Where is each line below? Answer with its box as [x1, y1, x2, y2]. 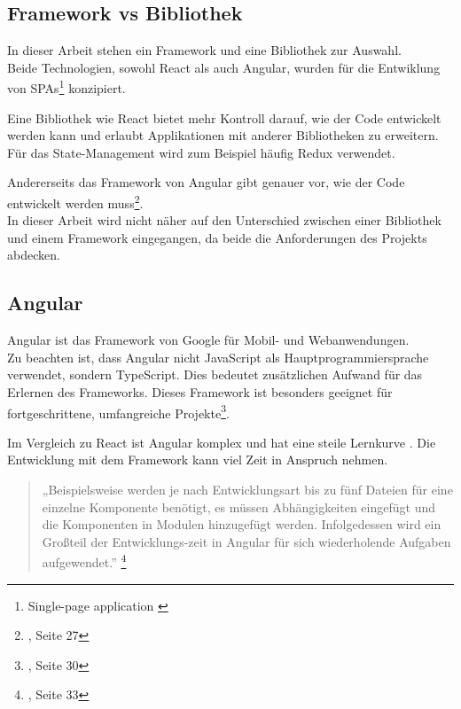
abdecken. [7, 245, 60, 264]
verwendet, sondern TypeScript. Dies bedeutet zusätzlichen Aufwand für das [7, 365, 423, 384]
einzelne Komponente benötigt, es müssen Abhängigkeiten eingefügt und [42, 497, 435, 516]
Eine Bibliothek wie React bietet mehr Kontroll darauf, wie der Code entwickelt [7, 108, 441, 127]
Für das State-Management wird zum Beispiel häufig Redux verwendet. [7, 143, 395, 161]
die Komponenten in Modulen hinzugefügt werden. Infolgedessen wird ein [42, 515, 441, 534]
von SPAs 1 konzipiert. [7, 76, 126, 97]
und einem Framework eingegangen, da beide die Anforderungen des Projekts [7, 228, 427, 246]
